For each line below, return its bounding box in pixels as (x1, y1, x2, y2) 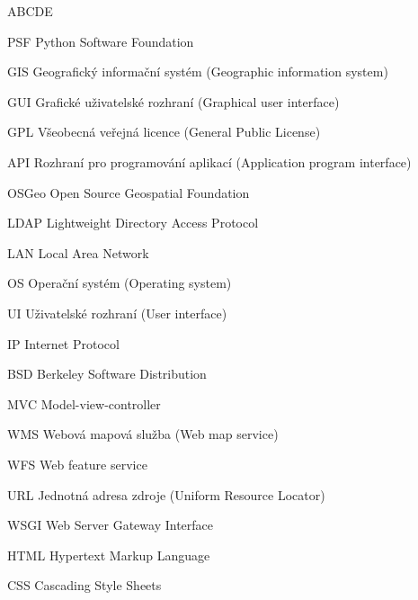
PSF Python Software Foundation (7, 31, 194, 50)
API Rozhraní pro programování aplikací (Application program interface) (7, 152, 412, 171)
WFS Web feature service (7, 454, 147, 473)
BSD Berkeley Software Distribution (7, 364, 207, 383)
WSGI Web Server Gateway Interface (7, 515, 213, 534)
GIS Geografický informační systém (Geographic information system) (7, 62, 388, 81)
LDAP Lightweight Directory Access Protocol (7, 213, 259, 232)
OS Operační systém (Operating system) (7, 273, 232, 292)
